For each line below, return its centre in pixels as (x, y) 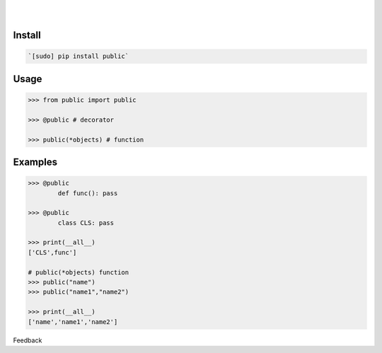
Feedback (28, 340)
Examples (35, 162)
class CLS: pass (86, 222)
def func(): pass (88, 193)
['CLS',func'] (52, 252)
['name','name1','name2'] (73, 322)
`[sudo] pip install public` (79, 56)
